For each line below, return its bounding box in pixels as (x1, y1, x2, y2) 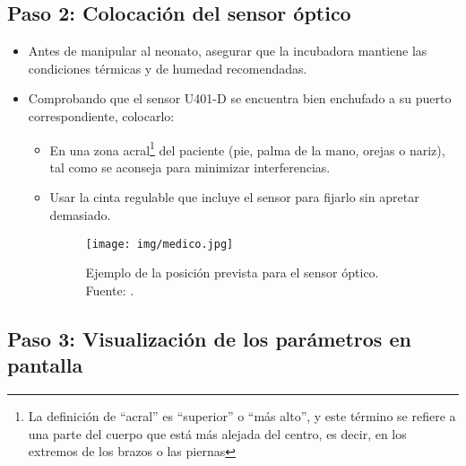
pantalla (7, 351, 83, 379)
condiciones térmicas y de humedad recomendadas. (28, 58, 307, 77)
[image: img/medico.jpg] (85, 237, 234, 251)
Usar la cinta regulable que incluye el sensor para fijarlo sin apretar (49, 188, 419, 207)
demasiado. (49, 206, 111, 224)
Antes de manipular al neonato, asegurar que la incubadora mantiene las (28, 41, 427, 60)
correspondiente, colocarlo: (28, 106, 175, 125)
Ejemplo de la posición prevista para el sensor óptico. (85, 263, 379, 282)
